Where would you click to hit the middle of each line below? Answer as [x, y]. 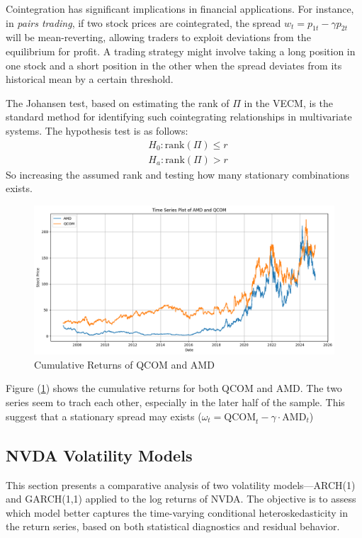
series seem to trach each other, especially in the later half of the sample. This [175, 402]
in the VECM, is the [289, 102]
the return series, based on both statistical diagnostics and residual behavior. [173, 526]
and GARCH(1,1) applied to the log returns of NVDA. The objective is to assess [181, 499]
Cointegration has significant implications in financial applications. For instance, [180, 9]
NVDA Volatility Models [99, 455]
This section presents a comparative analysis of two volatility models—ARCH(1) [181, 484]
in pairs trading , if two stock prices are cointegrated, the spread [143, 22]
